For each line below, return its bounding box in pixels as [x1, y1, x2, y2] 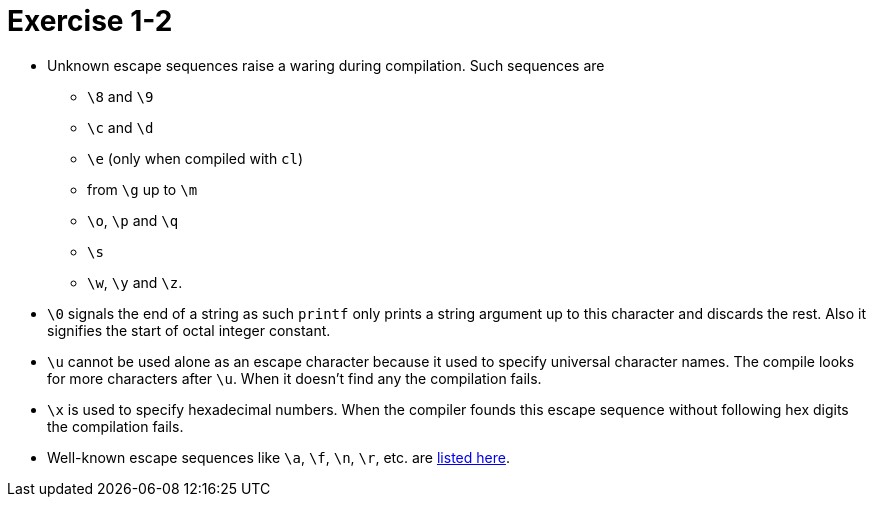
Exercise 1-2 [7, 4, 173, 38]
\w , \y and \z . [87, 273, 183, 291]
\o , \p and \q [87, 211, 179, 229]
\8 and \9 [87, 87, 154, 105]
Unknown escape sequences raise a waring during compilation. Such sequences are [47, 56, 605, 74]
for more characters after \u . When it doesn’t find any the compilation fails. [47, 369, 542, 387]
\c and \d [87, 118, 154, 136]
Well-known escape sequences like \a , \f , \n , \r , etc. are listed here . [47, 448, 510, 466]
